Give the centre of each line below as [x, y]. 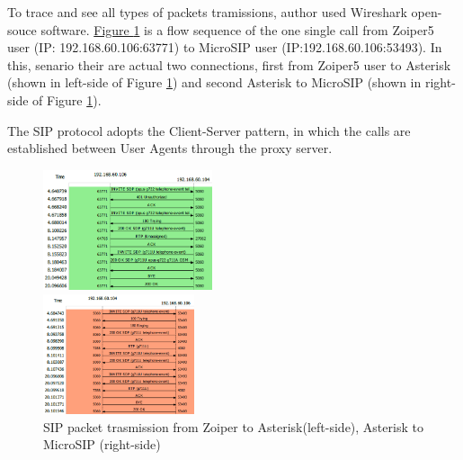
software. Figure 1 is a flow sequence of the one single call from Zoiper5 [237, 29]
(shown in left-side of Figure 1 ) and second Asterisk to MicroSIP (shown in [214, 82]
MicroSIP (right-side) [102, 444]
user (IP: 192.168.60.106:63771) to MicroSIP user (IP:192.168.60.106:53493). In [225, 47]
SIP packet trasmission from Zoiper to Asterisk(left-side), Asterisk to [233, 426]
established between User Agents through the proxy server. [170, 148]
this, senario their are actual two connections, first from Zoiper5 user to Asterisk [229, 64]
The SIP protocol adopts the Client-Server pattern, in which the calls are [209, 130]
